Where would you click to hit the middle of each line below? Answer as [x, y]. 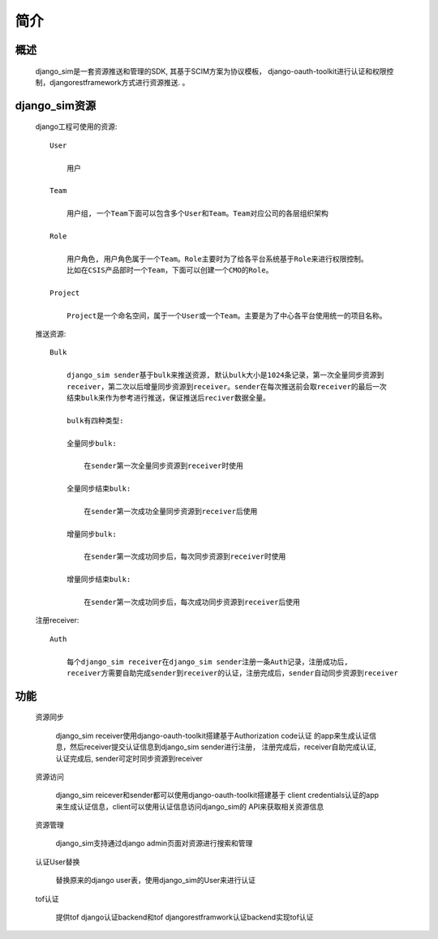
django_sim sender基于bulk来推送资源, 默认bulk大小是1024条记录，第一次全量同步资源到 [225, 375]
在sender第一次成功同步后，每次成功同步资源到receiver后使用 [192, 602]
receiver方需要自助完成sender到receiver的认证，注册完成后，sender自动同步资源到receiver [232, 673]
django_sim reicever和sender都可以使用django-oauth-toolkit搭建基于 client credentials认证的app [217, 795]
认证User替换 [58, 862]
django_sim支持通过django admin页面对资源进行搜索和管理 [154, 843]
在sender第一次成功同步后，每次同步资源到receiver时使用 [185, 557]
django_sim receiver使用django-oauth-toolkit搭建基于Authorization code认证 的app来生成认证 [213, 735]
